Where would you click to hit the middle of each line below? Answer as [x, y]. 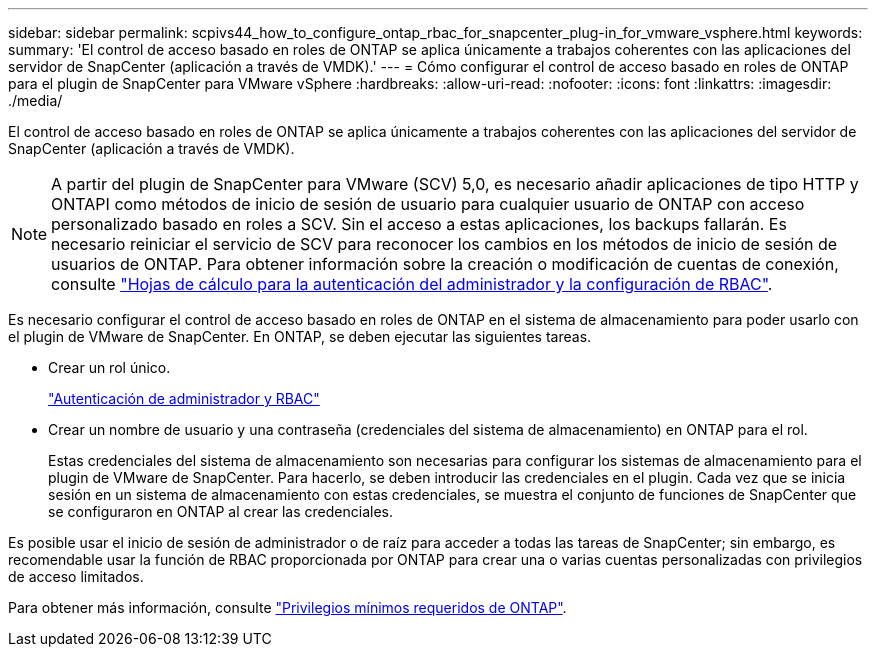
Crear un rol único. [109, 367]
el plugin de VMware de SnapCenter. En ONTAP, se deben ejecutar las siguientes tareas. [300, 336]
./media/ [35, 100]
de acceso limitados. [76, 576]
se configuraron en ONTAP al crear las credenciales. [220, 511]
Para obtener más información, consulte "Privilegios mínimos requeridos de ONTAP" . [287, 607]
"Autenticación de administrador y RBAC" [184, 398]
